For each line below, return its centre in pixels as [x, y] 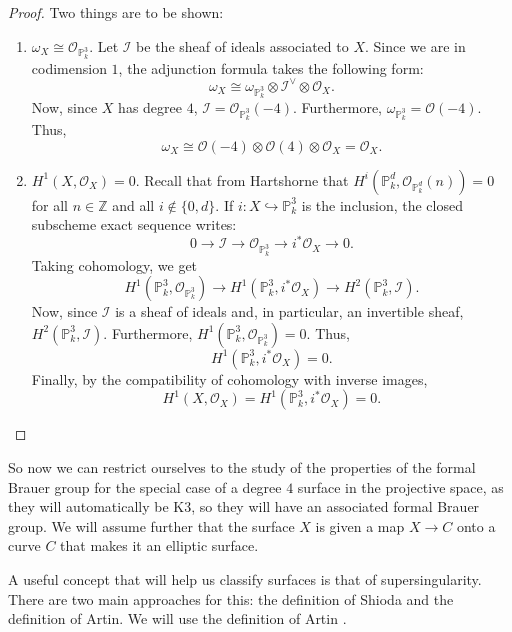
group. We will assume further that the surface [151, 525]
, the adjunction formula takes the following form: [271, 67]
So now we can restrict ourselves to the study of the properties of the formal [242, 466]
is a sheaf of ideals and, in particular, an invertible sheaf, [289, 311]
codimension [69, 67]
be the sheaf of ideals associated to [242, 45]
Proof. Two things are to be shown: [116, 12]
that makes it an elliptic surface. [159, 545]
